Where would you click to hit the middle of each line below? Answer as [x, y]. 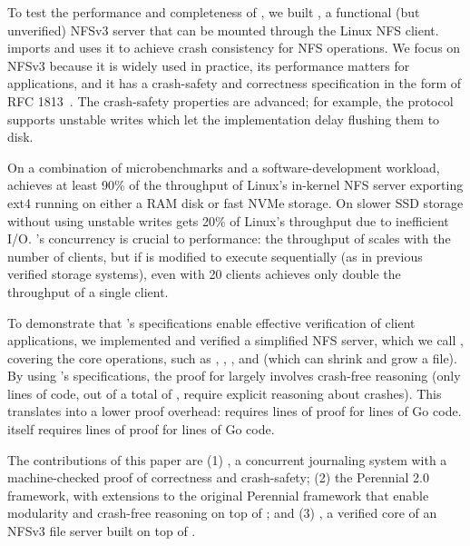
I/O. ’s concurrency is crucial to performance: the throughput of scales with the [229, 238]
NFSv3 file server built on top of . [102, 531]
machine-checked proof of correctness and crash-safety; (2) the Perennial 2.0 [218, 477]
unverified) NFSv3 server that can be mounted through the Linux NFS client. [223, 30]
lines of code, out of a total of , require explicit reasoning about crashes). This [225, 393]
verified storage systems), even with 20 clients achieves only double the [204, 274]
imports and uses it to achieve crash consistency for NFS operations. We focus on [234, 48]
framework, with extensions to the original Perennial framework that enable [218, 495]
